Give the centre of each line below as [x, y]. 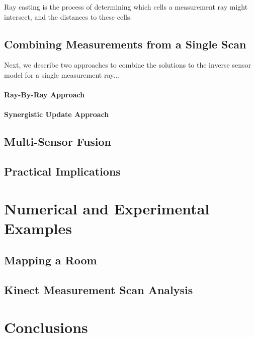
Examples [38, 228]
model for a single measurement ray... [62, 74]
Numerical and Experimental [107, 208]
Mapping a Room [51, 260]
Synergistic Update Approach [57, 114]
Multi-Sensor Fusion [58, 142]
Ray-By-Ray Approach [45, 95]
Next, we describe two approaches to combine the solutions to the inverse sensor [128, 65]
